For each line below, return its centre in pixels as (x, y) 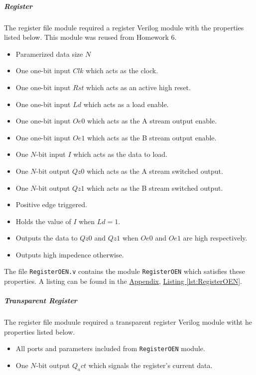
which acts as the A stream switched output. (155, 171)
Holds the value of (43, 221)
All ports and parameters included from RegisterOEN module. (110, 348)
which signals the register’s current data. (150, 365)
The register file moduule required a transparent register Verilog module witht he (128, 322)
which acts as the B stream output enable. (152, 137)
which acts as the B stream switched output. (155, 187)
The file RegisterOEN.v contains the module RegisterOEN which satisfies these (125, 271)
